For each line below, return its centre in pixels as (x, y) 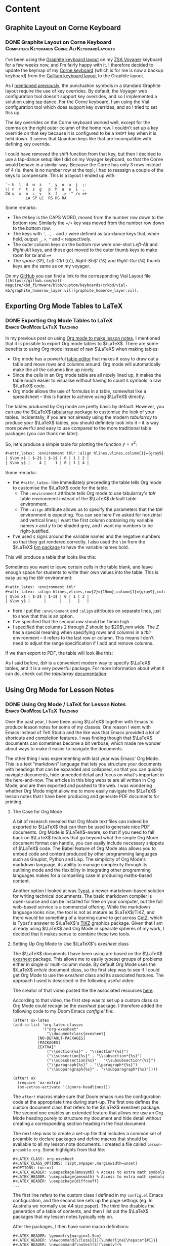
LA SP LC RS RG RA (46, 198)
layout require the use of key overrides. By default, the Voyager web (76, 91)
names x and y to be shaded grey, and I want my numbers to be (87, 525)
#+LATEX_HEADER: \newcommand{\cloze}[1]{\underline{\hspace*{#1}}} (85, 1240)
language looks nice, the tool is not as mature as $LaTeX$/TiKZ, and (83, 913)
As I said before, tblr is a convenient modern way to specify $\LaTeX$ (78, 663)
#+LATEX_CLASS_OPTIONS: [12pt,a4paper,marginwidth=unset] (75, 1164)
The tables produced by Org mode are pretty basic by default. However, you (85, 406)
